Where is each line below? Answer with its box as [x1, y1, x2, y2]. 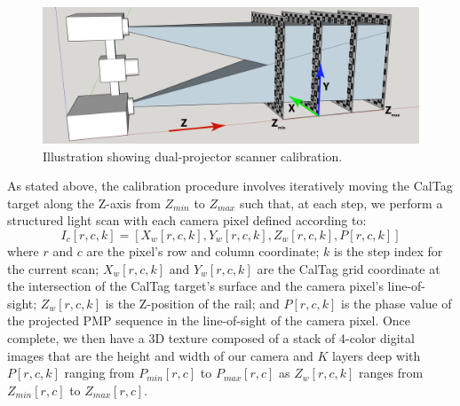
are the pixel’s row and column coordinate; [86, 242, 320, 260]
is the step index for [333, 242, 443, 260]
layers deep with [331, 346, 421, 364]
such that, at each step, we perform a [239, 193, 443, 212]
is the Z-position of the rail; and [105, 293, 280, 312]
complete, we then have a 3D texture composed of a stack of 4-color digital [7, 328, 415, 347]
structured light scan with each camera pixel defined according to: [7, 211, 367, 230]
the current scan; [7, 259, 99, 277]
